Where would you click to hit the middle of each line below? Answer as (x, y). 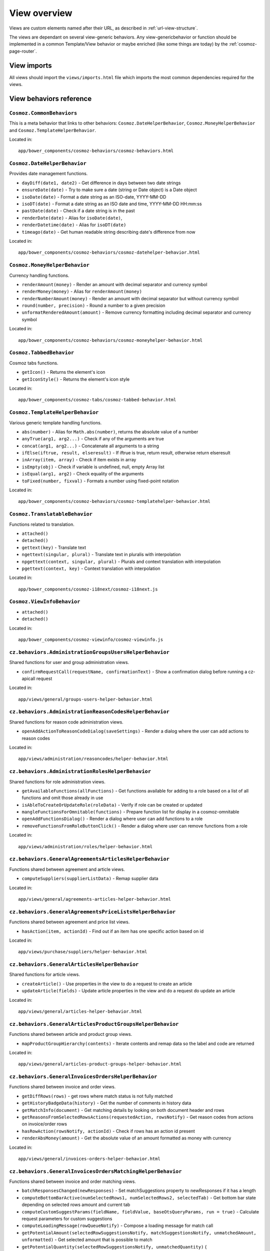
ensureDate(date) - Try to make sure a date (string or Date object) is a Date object (109, 190)
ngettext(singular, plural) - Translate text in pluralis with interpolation (101, 554)
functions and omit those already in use (62, 798)
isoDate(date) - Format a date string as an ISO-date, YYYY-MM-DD (94, 197)
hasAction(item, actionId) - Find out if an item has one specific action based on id (113, 931)
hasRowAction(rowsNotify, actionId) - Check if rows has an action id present (108, 1131)
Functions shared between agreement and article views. (67, 869)
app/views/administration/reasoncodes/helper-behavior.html (93, 759)
